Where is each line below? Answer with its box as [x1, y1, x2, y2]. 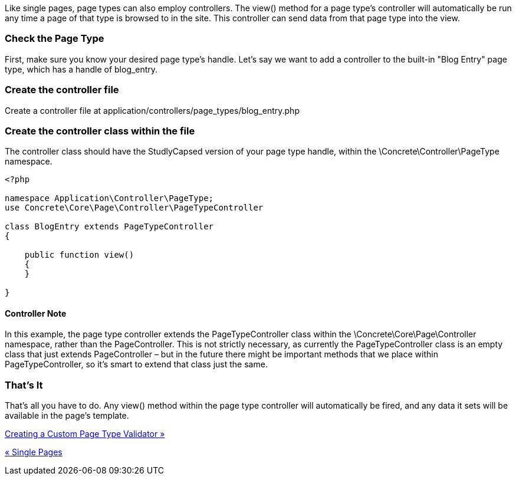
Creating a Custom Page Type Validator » [5, 429, 165, 439]
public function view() [24, 250, 134, 260]
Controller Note [5, 308, 67, 318]
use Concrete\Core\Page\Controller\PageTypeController [5, 203, 264, 213]
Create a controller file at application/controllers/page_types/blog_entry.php [5, 105, 300, 116]
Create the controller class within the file [5, 124, 195, 137]
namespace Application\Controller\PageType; [5, 193, 214, 203]
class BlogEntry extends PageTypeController [5, 222, 214, 232]
